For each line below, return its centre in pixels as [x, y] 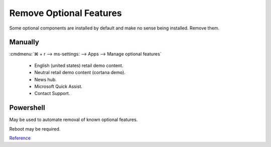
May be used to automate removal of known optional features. [74, 119]
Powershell [27, 108]
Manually [24, 42]
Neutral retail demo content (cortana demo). [80, 72]
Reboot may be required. [35, 129]
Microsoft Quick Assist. [58, 86]
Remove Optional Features [66, 13]
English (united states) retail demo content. [79, 65]
